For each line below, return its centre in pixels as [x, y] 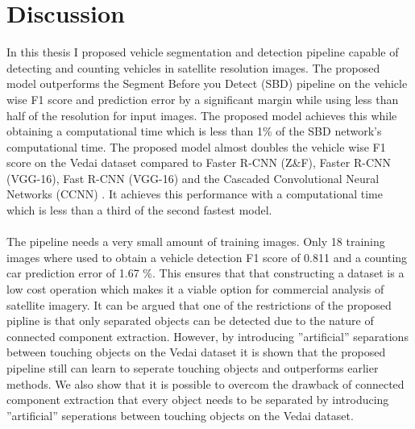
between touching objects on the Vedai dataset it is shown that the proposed [196, 352]
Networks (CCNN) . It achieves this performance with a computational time [195, 194]
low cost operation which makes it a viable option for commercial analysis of [195, 289]
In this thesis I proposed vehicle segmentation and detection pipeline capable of [203, 52]
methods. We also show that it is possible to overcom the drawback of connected [205, 383]
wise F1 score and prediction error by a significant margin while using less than [203, 99]
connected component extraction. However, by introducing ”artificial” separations [207, 336]
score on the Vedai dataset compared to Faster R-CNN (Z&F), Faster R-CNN [199, 162]
